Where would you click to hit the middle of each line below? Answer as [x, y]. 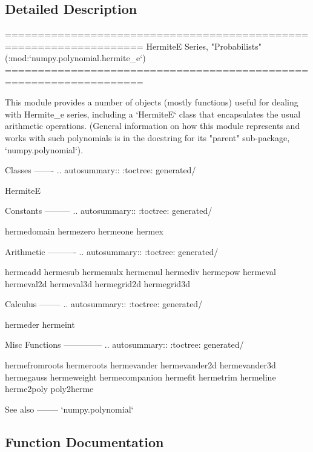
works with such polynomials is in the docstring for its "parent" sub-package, [147, 137]
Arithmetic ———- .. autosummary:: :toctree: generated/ [112, 251]
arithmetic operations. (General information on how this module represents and [153, 126]
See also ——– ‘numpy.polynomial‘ [69, 409]
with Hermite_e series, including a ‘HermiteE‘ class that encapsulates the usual [153, 114]
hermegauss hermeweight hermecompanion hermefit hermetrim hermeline [140, 377]
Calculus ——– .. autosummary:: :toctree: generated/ [104, 304]
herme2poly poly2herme [49, 389]
